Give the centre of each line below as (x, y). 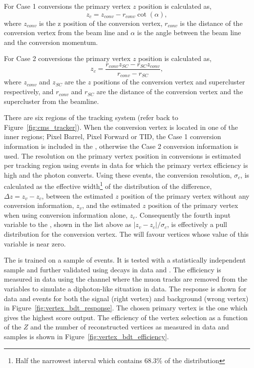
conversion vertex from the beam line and (66, 32)
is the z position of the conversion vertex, (101, 23)
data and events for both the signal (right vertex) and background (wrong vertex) (126, 298)
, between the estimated (77, 195)
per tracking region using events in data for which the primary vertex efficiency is (126, 165)
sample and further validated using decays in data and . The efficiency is (113, 269)
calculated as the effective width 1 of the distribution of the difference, (108, 185)
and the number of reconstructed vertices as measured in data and (130, 327)
